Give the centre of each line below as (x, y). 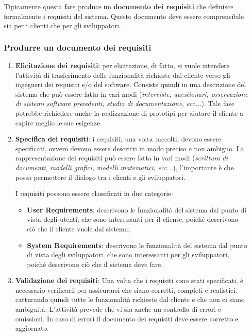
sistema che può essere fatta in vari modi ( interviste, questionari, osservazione (132, 94)
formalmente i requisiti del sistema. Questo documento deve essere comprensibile (124, 16)
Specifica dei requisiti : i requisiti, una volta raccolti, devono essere (118, 139)
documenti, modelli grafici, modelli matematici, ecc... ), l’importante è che (125, 167)
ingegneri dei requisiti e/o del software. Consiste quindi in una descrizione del (131, 84)
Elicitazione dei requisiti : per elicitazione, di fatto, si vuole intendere (122, 65)
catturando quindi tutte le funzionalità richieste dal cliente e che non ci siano (130, 299)
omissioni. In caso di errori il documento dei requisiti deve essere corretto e (127, 318)
